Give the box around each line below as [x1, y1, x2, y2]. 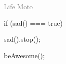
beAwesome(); [4, 50, 45, 60]
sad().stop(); [4, 34, 40, 44]
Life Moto [4, 1, 33, 11]
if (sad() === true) [4, 17, 63, 28]
